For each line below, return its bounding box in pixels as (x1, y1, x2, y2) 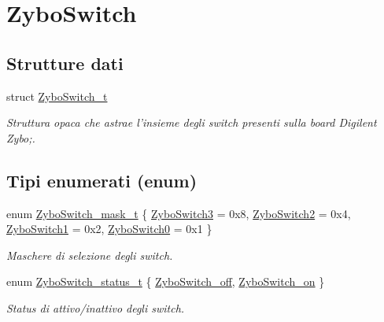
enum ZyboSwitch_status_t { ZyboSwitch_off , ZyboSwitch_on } (6, 273, 325, 290)
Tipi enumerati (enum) (6, 168, 198, 192)
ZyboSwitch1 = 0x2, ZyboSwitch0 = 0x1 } (6, 220, 212, 237)
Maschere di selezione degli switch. (6, 246, 173, 263)
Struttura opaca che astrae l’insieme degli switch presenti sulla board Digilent (6, 114, 377, 131)
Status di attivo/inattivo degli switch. (6, 299, 185, 316)
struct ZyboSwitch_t (6, 87, 108, 104)
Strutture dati (6, 50, 124, 75)
